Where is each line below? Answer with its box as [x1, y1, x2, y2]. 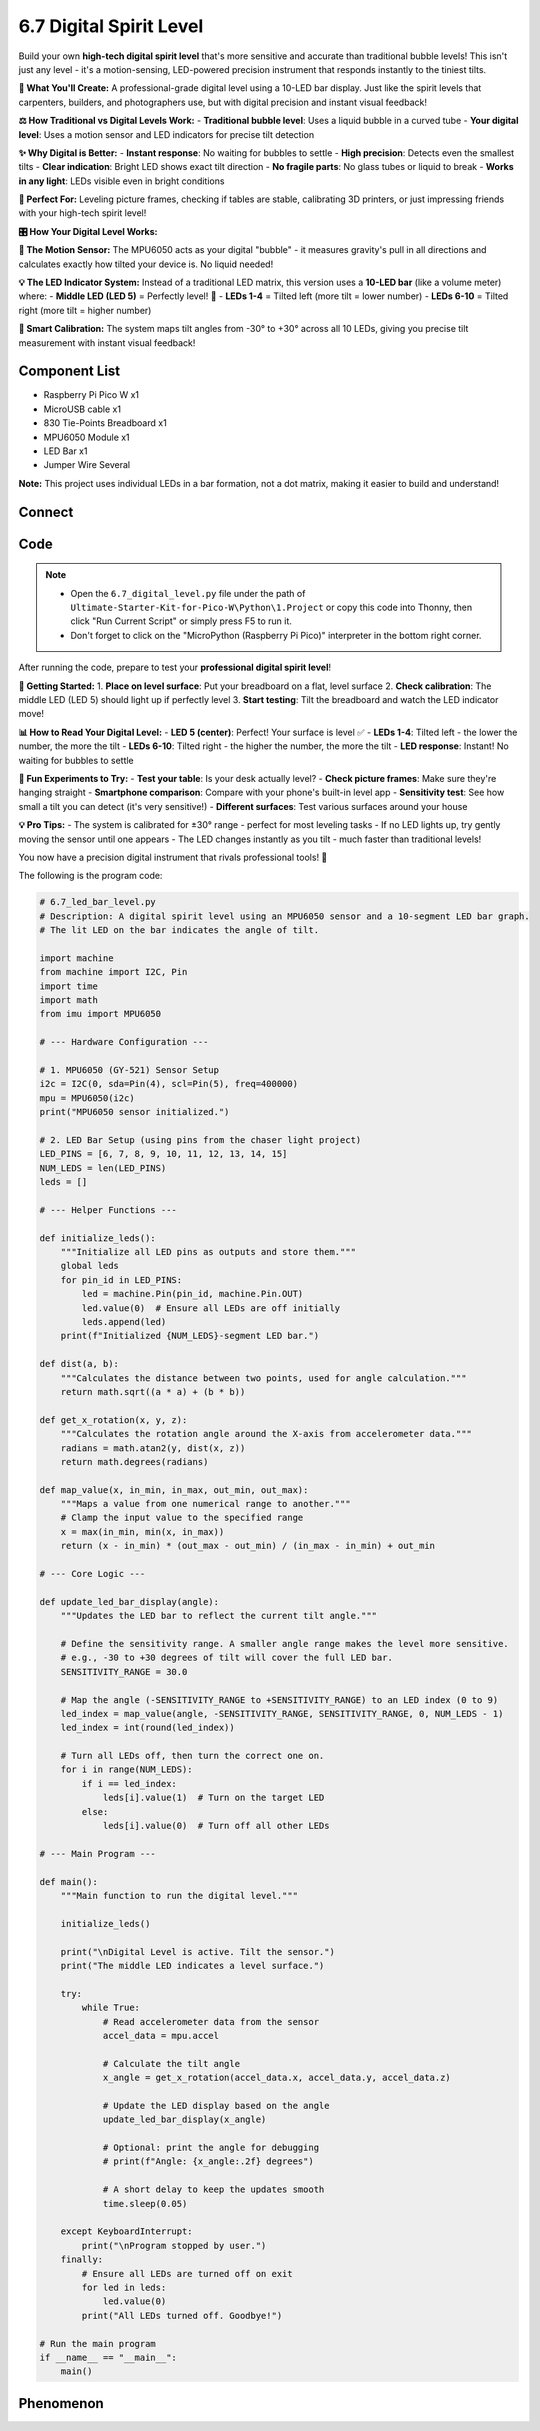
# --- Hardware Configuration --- [39, 1036, 209, 1048]
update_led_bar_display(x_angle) [102, 2114, 267, 2125]
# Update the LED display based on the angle [102, 2100, 330, 2111]
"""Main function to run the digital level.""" [60, 1890, 299, 1901]
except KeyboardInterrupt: [60, 2226, 194, 2237]
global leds [60, 1260, 120, 1272]
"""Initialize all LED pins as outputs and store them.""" [60, 1246, 357, 1258]
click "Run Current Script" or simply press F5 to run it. [70, 615, 292, 627]
